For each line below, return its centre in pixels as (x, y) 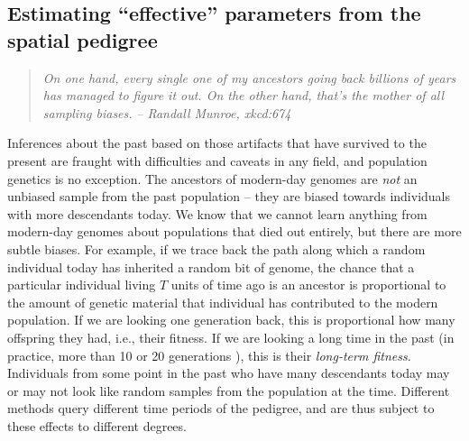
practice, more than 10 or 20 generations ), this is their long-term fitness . (209, 355)
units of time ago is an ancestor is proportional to (308, 285)
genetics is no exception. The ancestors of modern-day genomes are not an (212, 178)
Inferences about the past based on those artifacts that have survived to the (217, 143)
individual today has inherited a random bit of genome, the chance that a (211, 266)
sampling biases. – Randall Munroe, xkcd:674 (167, 112)
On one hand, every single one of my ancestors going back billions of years (249, 77)
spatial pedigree (83, 39)
